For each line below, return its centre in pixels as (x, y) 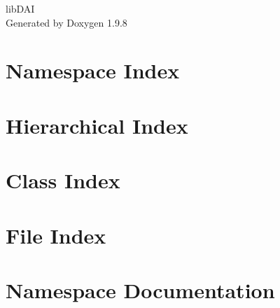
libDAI (20, 8)
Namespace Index (93, 70)
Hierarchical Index (97, 125)
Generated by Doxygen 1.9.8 (66, 22)
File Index (56, 235)
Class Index (63, 180)
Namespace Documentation (140, 289)
